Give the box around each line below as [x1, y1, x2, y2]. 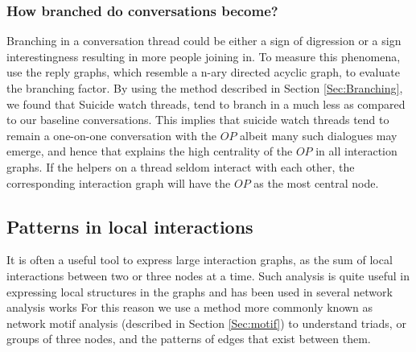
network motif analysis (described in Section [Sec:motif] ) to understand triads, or [6, 314, 406, 331]
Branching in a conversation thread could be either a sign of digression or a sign [6, 32, 402, 49]
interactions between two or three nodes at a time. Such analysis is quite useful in [6, 267, 410, 284]
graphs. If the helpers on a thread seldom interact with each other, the [6, 158, 355, 175]
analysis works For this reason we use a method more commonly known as [6, 299, 373, 316]
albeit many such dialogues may [240, 126, 397, 143]
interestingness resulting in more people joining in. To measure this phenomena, [6, 48, 401, 64]
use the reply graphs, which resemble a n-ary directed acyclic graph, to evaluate [6, 64, 400, 81]
